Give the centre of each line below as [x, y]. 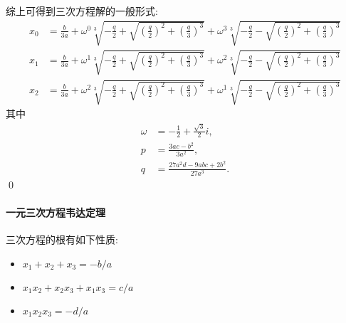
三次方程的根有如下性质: [62, 239]
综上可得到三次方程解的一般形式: [82, 11]
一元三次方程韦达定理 [56, 212]
